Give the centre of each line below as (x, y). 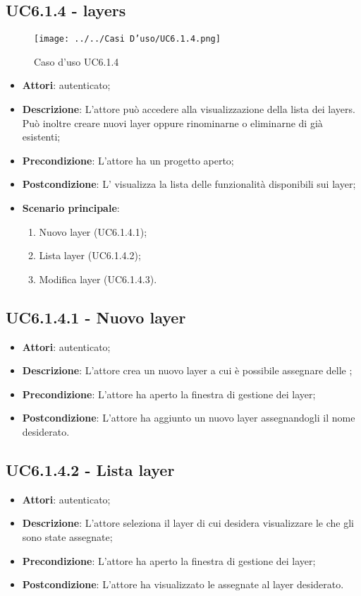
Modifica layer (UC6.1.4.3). (98, 279)
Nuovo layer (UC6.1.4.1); (93, 231)
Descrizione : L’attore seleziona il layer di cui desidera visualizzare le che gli (188, 523)
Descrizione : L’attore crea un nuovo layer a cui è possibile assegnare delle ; (187, 370)
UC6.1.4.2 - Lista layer (90, 469)
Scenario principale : (71, 208)
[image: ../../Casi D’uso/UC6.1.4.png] (127, 39)
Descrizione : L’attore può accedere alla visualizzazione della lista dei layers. (189, 109)
